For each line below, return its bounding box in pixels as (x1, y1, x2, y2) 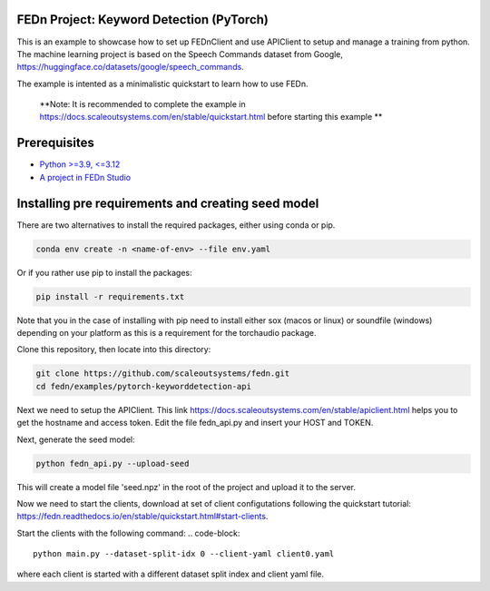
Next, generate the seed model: (16, 434, 135, 445)
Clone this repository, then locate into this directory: (16, 344, 211, 355)
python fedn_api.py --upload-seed (35, 458, 190, 468)
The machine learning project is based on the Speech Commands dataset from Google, (16, 48, 344, 59)
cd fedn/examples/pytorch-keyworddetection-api (35, 381, 251, 391)
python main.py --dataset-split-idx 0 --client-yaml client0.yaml (33, 549, 335, 559)
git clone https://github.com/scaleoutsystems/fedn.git (35, 369, 290, 379)
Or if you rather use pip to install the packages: (16, 267, 192, 278)
